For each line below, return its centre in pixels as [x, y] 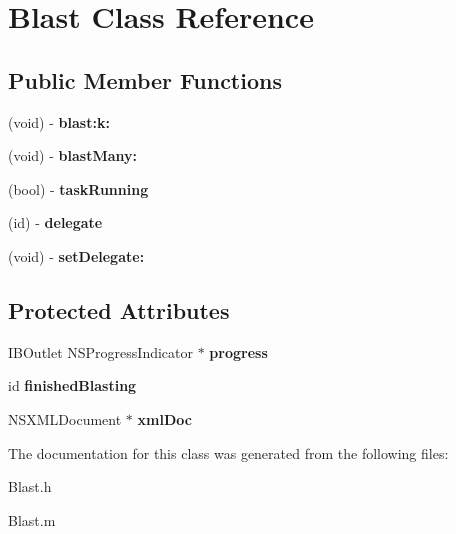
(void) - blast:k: [59, 121]
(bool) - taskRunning [78, 188]
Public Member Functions [145, 79]
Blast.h [30, 486]
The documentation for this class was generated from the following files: [228, 452]
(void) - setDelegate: [76, 255]
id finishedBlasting [72, 385]
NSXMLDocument [65, 418]
